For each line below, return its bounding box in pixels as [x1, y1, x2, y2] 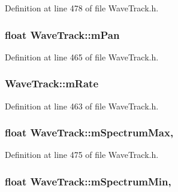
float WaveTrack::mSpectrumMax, [5, 125, 174, 140]
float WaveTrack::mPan [5, 27, 120, 42]
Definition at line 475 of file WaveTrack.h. [5, 148, 159, 161]
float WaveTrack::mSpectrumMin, [5, 173, 171, 188]
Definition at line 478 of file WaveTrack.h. [5, 2, 159, 14]
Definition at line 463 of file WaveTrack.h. [5, 99, 159, 112]
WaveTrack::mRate [5, 76, 99, 91]
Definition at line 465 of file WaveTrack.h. [5, 50, 159, 63]
